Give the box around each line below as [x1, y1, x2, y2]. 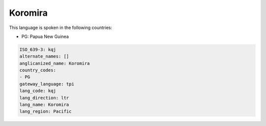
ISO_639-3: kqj [19, 47, 56, 52]
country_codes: [19, 67, 56, 73]
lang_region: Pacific [19, 109, 72, 114]
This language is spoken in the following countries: [9, 25, 112, 31]
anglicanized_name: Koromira [19, 61, 90, 66]
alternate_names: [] [19, 54, 69, 59]
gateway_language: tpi [19, 81, 74, 87]
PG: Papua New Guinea [21, 33, 69, 39]
